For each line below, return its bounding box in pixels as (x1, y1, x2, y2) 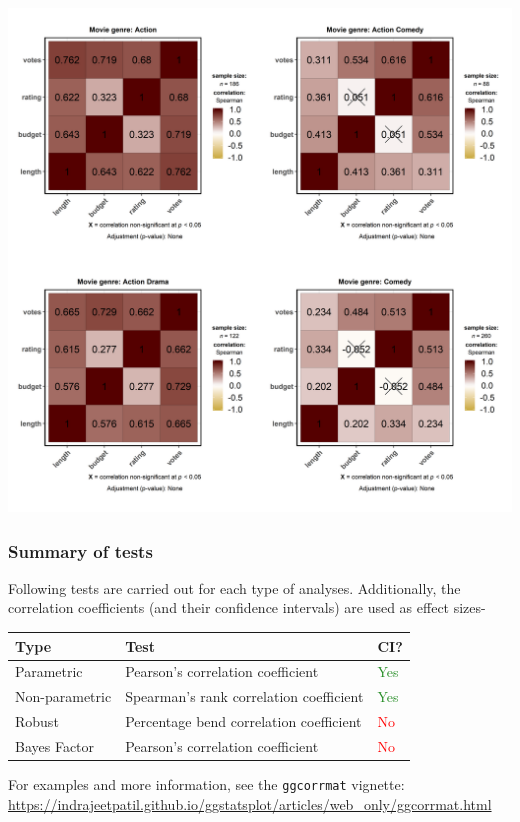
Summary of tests (8, 538, 153, 563)
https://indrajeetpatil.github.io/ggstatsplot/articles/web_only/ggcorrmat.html (8, 793, 492, 814)
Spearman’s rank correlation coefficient (125, 686, 364, 707)
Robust (15, 711, 59, 732)
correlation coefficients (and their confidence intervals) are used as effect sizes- (8, 597, 486, 618)
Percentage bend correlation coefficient (125, 711, 362, 732)
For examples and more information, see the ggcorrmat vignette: (8, 773, 405, 794)
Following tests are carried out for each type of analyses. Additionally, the (8, 577, 461, 598)
